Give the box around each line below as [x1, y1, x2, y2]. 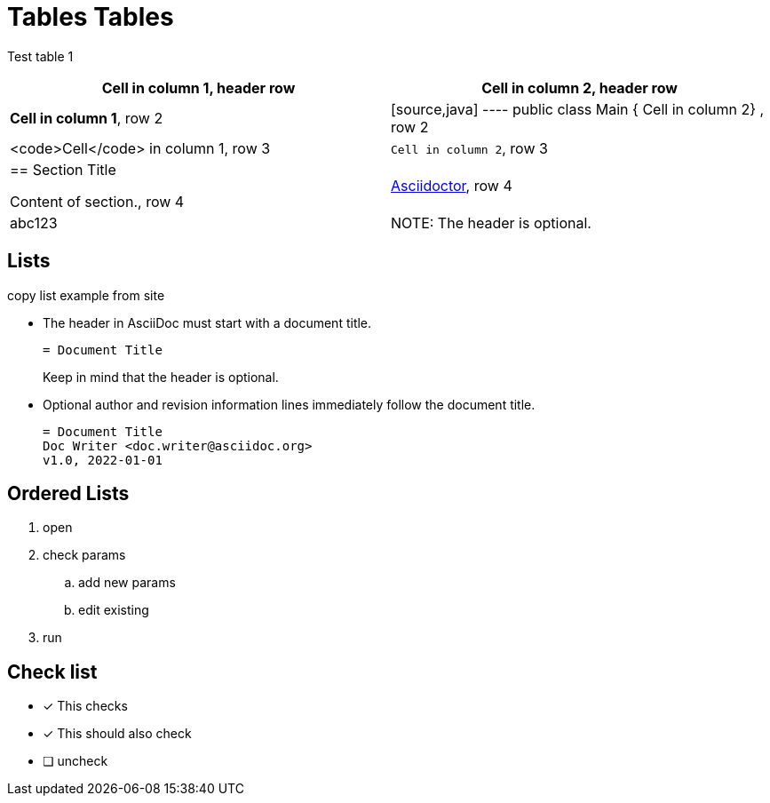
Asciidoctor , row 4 [391, 176, 512, 195]
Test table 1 [7, 48, 74, 64]
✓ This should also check [43, 726, 192, 742]
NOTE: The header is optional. [391, 213, 591, 232]
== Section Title [10, 160, 116, 179]
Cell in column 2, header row [481, 78, 678, 97]
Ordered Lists [7, 482, 130, 505]
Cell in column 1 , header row [101, 78, 296, 97]
